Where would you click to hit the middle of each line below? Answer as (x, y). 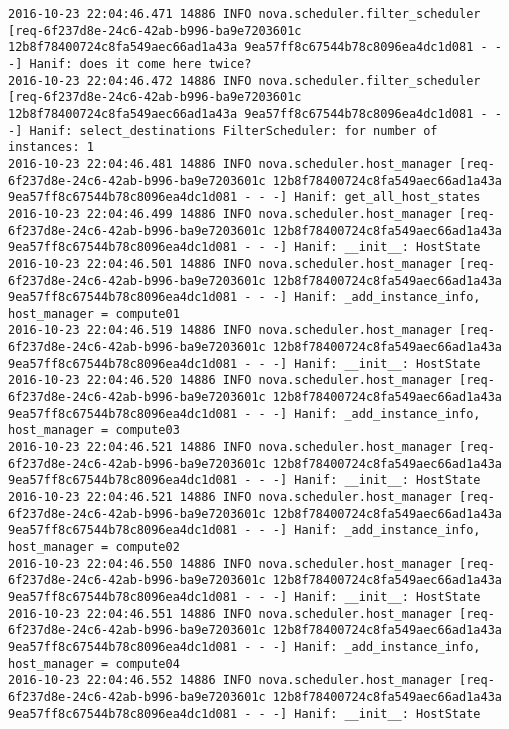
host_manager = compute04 (94, 663)
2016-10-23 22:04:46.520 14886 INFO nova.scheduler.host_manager (230, 380)
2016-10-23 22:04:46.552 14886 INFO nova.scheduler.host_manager (230, 680)
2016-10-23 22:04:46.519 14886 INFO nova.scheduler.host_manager (230, 330)
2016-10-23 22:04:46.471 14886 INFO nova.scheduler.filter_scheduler (244, 14)
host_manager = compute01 (94, 313)
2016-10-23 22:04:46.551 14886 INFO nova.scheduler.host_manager (230, 613)
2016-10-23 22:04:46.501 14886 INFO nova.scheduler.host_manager (230, 263)
